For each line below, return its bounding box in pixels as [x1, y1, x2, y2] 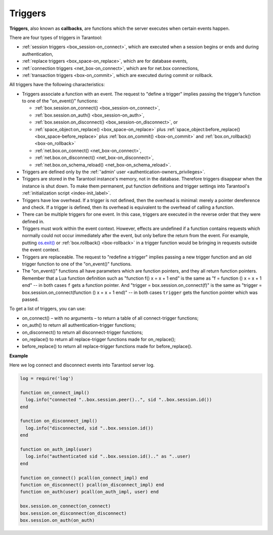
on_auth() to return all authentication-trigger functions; [22, 322, 136, 328]
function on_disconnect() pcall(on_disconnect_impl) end [20, 482, 164, 487]
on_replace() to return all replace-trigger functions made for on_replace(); [22, 336, 176, 342]
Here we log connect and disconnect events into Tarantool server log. [9, 362, 155, 368]
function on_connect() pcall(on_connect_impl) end [20, 475, 149, 481]
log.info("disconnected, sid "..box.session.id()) [25, 425, 154, 431]
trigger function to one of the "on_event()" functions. [22, 261, 132, 267]
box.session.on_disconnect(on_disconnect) [20, 510, 127, 516]
